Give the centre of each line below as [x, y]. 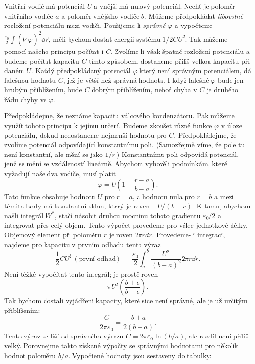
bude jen [231, 80]
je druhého [223, 90]
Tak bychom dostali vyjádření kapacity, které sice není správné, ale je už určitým [126, 300]
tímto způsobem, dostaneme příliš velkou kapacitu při [169, 61]
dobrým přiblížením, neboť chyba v [144, 90]
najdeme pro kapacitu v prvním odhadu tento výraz [82, 244]
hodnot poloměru [30, 355]
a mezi [224, 196]
